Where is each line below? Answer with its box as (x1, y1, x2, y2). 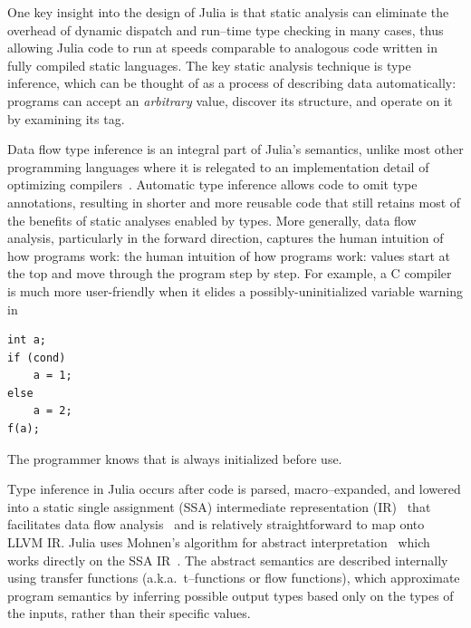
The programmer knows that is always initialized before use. (7, 449, 342, 468)
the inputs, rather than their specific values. (7, 604, 251, 623)
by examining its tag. (7, 109, 125, 128)
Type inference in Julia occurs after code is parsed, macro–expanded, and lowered (7, 479, 461, 498)
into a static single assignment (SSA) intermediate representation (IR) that (7, 497, 431, 516)
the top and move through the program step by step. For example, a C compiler (7, 264, 452, 283)
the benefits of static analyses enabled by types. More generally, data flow (7, 210, 417, 229)
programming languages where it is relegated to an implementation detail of (7, 157, 429, 176)
